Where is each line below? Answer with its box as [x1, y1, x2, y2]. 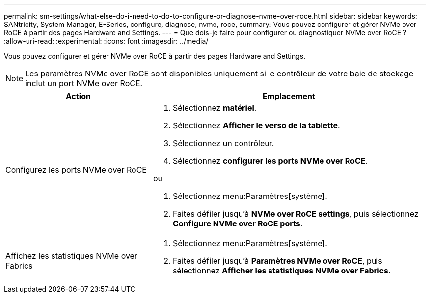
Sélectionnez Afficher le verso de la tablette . [172, 121, 340, 130]
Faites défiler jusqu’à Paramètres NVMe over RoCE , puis [172, 256, 382, 266]
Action [65, 91, 91, 101]
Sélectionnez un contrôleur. [172, 138, 274, 148]
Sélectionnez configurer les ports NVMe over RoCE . [172, 156, 368, 166]
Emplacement [262, 91, 315, 101]
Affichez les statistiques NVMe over [5, 251, 137, 261]
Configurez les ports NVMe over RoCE [5, 165, 147, 174]
